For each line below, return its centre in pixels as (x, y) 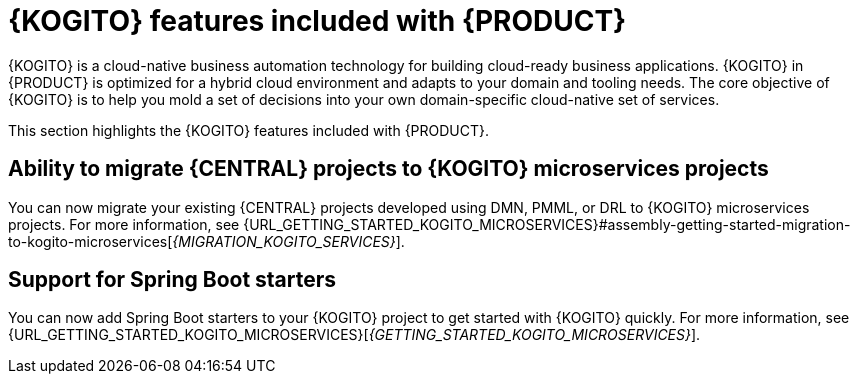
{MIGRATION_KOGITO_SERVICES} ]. (288, 241)
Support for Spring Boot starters (172, 280)
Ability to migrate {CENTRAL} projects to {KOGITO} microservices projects (388, 169)
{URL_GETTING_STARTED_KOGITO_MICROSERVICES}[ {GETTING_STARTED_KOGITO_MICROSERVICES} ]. (354, 335)
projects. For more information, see (124, 224)
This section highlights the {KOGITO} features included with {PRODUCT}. (249, 130)
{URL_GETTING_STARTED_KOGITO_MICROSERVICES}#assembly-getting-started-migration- (547, 224)
